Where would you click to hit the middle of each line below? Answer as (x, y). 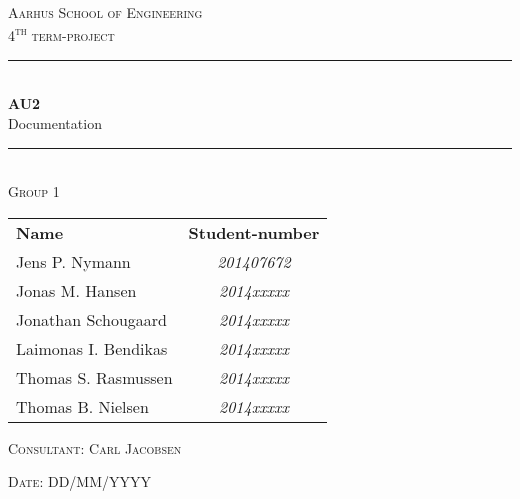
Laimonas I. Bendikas (92, 348)
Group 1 (34, 191)
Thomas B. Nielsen (82, 406)
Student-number (254, 232)
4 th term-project (61, 34)
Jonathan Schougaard (91, 319)
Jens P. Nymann (73, 261)
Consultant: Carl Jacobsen (95, 447)
